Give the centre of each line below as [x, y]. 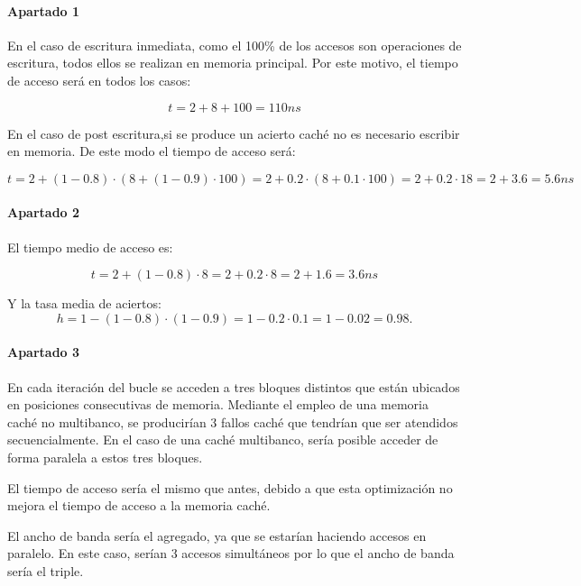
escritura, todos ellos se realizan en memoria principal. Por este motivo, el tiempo [233, 63]
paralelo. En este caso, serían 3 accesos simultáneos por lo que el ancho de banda [231, 553]
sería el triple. [46, 570]
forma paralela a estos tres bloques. [105, 457]
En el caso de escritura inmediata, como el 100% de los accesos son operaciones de [235, 45]
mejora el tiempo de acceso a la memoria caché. [139, 505]
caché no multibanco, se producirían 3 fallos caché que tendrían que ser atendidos [233, 421]
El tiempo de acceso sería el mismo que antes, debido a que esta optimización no [230, 487]
